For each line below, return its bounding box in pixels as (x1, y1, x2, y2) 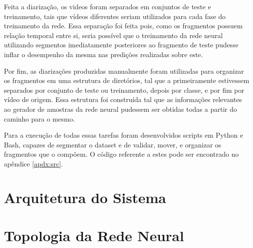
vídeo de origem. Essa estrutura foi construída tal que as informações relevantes (4, 94, 242, 104)
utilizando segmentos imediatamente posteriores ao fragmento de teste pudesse (4, 40, 238, 50)
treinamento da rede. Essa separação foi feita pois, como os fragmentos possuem (4, 21, 243, 31)
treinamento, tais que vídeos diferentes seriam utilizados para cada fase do (4, 11, 226, 21)
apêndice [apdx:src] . (4, 158, 63, 168)
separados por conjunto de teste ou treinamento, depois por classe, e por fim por (4, 84, 245, 95)
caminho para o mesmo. (4, 113, 75, 124)
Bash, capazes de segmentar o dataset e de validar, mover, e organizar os (4, 139, 221, 149)
